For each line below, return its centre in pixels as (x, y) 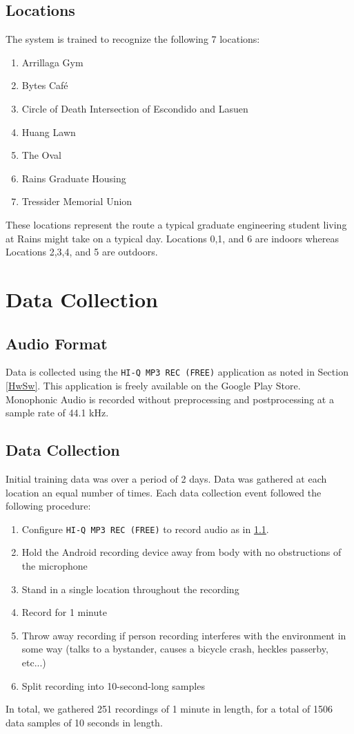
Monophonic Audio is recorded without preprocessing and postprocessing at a (170, 399)
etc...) (34, 662)
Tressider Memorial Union (77, 201)
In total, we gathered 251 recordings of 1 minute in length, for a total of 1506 (169, 709)
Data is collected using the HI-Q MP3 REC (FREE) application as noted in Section (177, 372)
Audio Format (57, 343)
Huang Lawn (49, 132)
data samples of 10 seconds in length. (84, 722)
